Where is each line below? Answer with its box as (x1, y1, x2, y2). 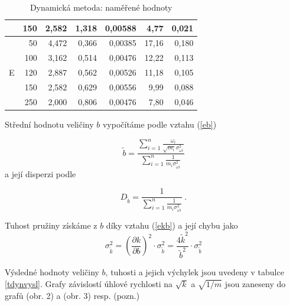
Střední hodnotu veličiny (5, 118, 94, 130)
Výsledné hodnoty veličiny (5, 266, 99, 278)
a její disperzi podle (5, 167, 76, 180)
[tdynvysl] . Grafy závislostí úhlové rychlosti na (5, 277, 173, 289)
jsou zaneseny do (224, 277, 286, 289)
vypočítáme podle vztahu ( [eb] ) (102, 118, 217, 130)
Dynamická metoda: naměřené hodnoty (30, 1, 172, 13)
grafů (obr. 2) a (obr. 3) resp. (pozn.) (5, 289, 140, 301)
